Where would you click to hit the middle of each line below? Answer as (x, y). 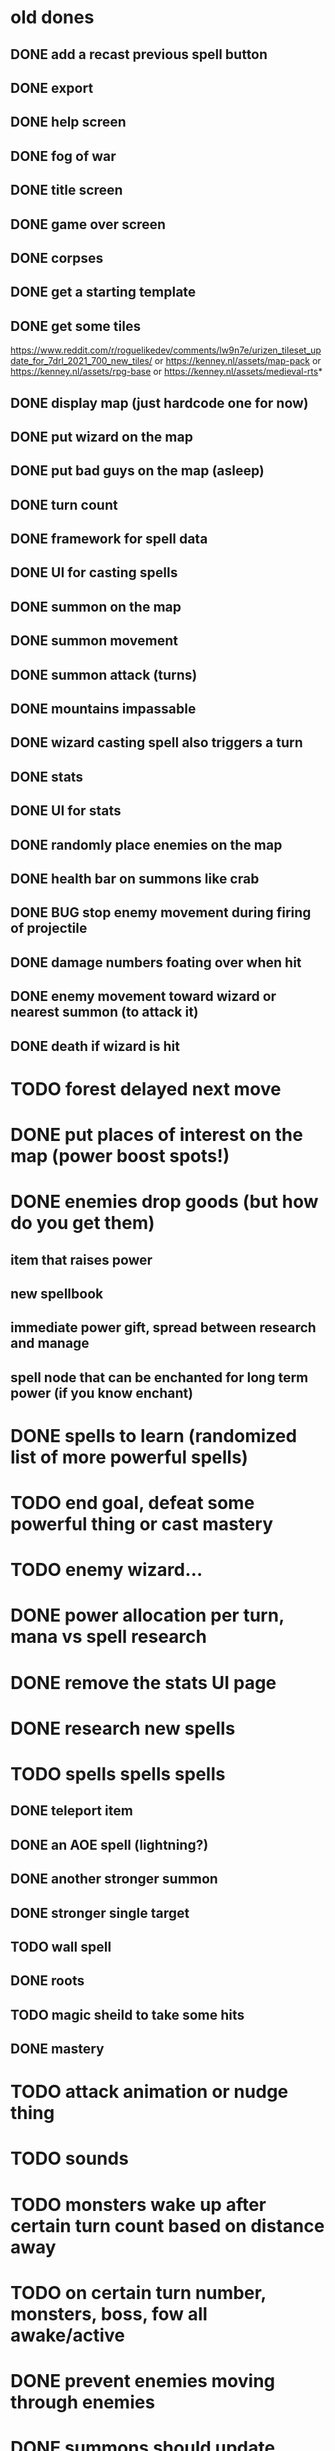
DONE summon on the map (96, 606)
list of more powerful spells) (129, 1457)
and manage (50, 1343)
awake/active (67, 2335)
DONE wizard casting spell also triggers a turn (156, 742)
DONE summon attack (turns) (104, 674)
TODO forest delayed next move (146, 1088)
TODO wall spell (61, 1946)
